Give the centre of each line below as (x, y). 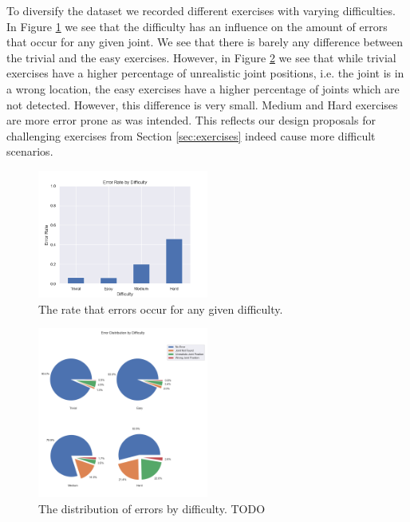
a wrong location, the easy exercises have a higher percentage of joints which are (203, 88)
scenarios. (30, 151)
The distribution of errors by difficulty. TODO (152, 508)
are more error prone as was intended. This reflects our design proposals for (191, 120)
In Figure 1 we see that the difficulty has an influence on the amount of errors (197, 26)
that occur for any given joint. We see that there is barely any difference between (205, 42)
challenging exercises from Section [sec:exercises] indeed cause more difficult (191, 135)
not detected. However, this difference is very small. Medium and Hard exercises (202, 104)
